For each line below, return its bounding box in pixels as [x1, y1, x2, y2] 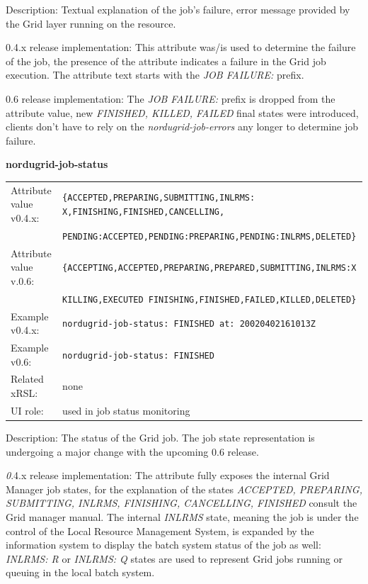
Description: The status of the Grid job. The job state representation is [6, 429, 315, 444]
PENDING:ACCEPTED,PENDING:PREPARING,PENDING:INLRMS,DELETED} [62, 231, 357, 242]
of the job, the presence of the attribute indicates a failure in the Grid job [6, 53, 326, 68]
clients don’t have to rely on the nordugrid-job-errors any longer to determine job [6, 119, 359, 134]
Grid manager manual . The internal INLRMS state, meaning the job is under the [6, 509, 359, 524]
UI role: [11, 403, 44, 417]
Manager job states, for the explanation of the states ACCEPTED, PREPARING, [6, 481, 362, 496]
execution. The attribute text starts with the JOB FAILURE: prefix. [6, 67, 304, 82]
